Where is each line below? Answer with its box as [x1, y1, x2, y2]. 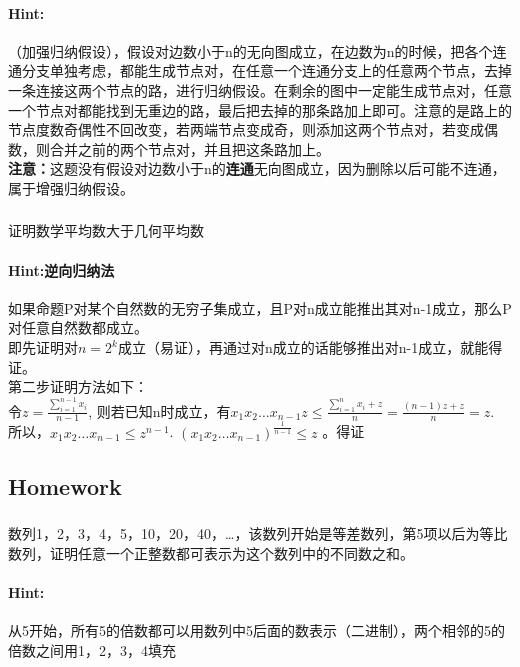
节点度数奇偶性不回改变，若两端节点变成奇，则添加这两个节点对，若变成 [8, 119, 484, 140]
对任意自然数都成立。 [8, 317, 148, 338]
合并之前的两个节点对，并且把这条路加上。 [49, 138, 330, 159]
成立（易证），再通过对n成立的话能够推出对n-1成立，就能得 [117, 337, 503, 358]
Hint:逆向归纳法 [8, 259, 115, 280]
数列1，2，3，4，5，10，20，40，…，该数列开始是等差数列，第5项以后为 [8, 523, 480, 544]
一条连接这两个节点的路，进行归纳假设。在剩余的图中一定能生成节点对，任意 [8, 79, 512, 100]
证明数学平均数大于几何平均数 [8, 220, 204, 241]
